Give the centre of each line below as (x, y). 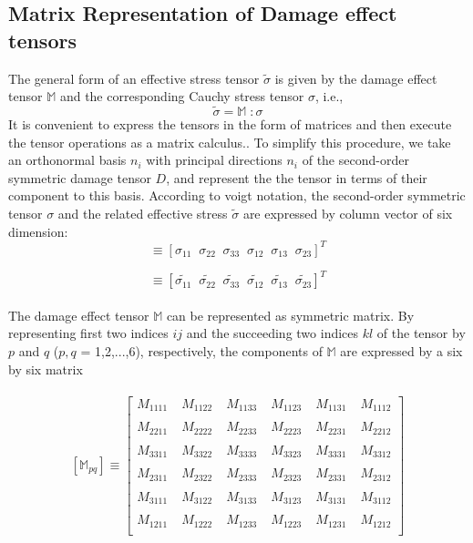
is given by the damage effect (356, 78)
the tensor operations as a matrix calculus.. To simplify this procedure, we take (230, 142)
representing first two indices (88, 333)
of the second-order (355, 160)
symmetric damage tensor (80, 177)
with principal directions (214, 160)
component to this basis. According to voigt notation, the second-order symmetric (237, 195)
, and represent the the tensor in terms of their (297, 177)
